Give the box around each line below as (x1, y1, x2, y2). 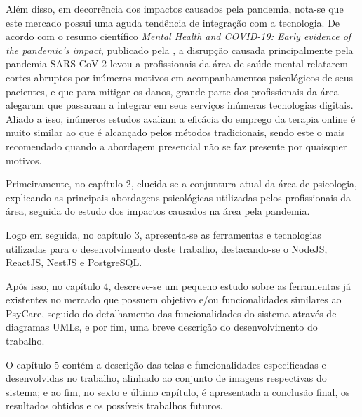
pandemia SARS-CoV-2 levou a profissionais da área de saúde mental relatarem (6, 56, 348, 71)
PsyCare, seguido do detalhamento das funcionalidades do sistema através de (6, 305, 337, 320)
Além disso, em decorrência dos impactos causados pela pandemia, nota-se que (6, 1, 344, 15)
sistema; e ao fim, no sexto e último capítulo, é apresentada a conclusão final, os (6, 384, 350, 399)
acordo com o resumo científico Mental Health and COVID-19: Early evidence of (6, 29, 351, 44)
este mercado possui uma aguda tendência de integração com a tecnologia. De (6, 15, 340, 29)
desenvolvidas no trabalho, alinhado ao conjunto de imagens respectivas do (6, 371, 327, 385)
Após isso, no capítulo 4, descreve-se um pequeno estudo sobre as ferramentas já (6, 278, 351, 293)
